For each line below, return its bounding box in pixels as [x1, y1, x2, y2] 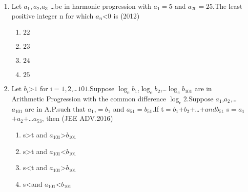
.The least [212, 1, 243, 11]
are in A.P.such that [25, 103, 85, 114]
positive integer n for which [11, 10, 94, 20]
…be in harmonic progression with [50, 1, 151, 11]
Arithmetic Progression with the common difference [11, 93, 166, 103]
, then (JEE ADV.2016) [42, 113, 113, 123]
